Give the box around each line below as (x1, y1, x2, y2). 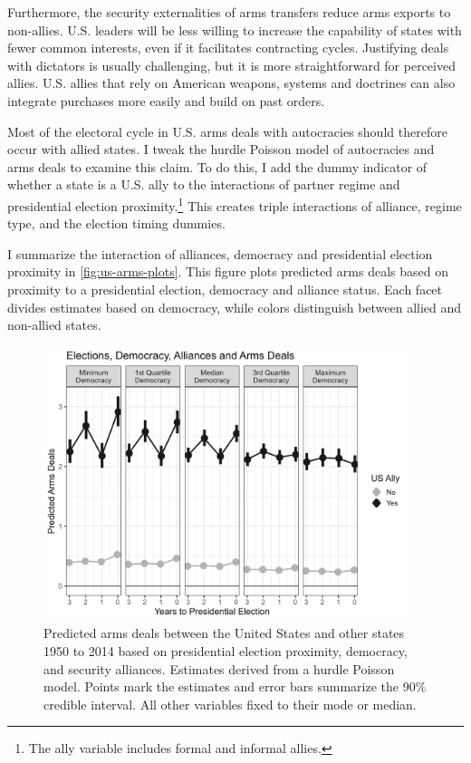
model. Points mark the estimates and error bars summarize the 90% (43, 677, 427, 696)
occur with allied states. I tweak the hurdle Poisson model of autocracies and (7, 140, 435, 159)
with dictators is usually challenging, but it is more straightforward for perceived (7, 55, 456, 74)
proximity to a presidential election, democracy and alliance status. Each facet (7, 279, 443, 298)
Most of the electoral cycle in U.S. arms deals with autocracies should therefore (7, 121, 447, 140)
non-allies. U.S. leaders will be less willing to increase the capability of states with (7, 20, 462, 39)
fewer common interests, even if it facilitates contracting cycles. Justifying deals (7, 38, 449, 57)
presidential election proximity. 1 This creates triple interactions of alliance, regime (7, 193, 462, 215)
